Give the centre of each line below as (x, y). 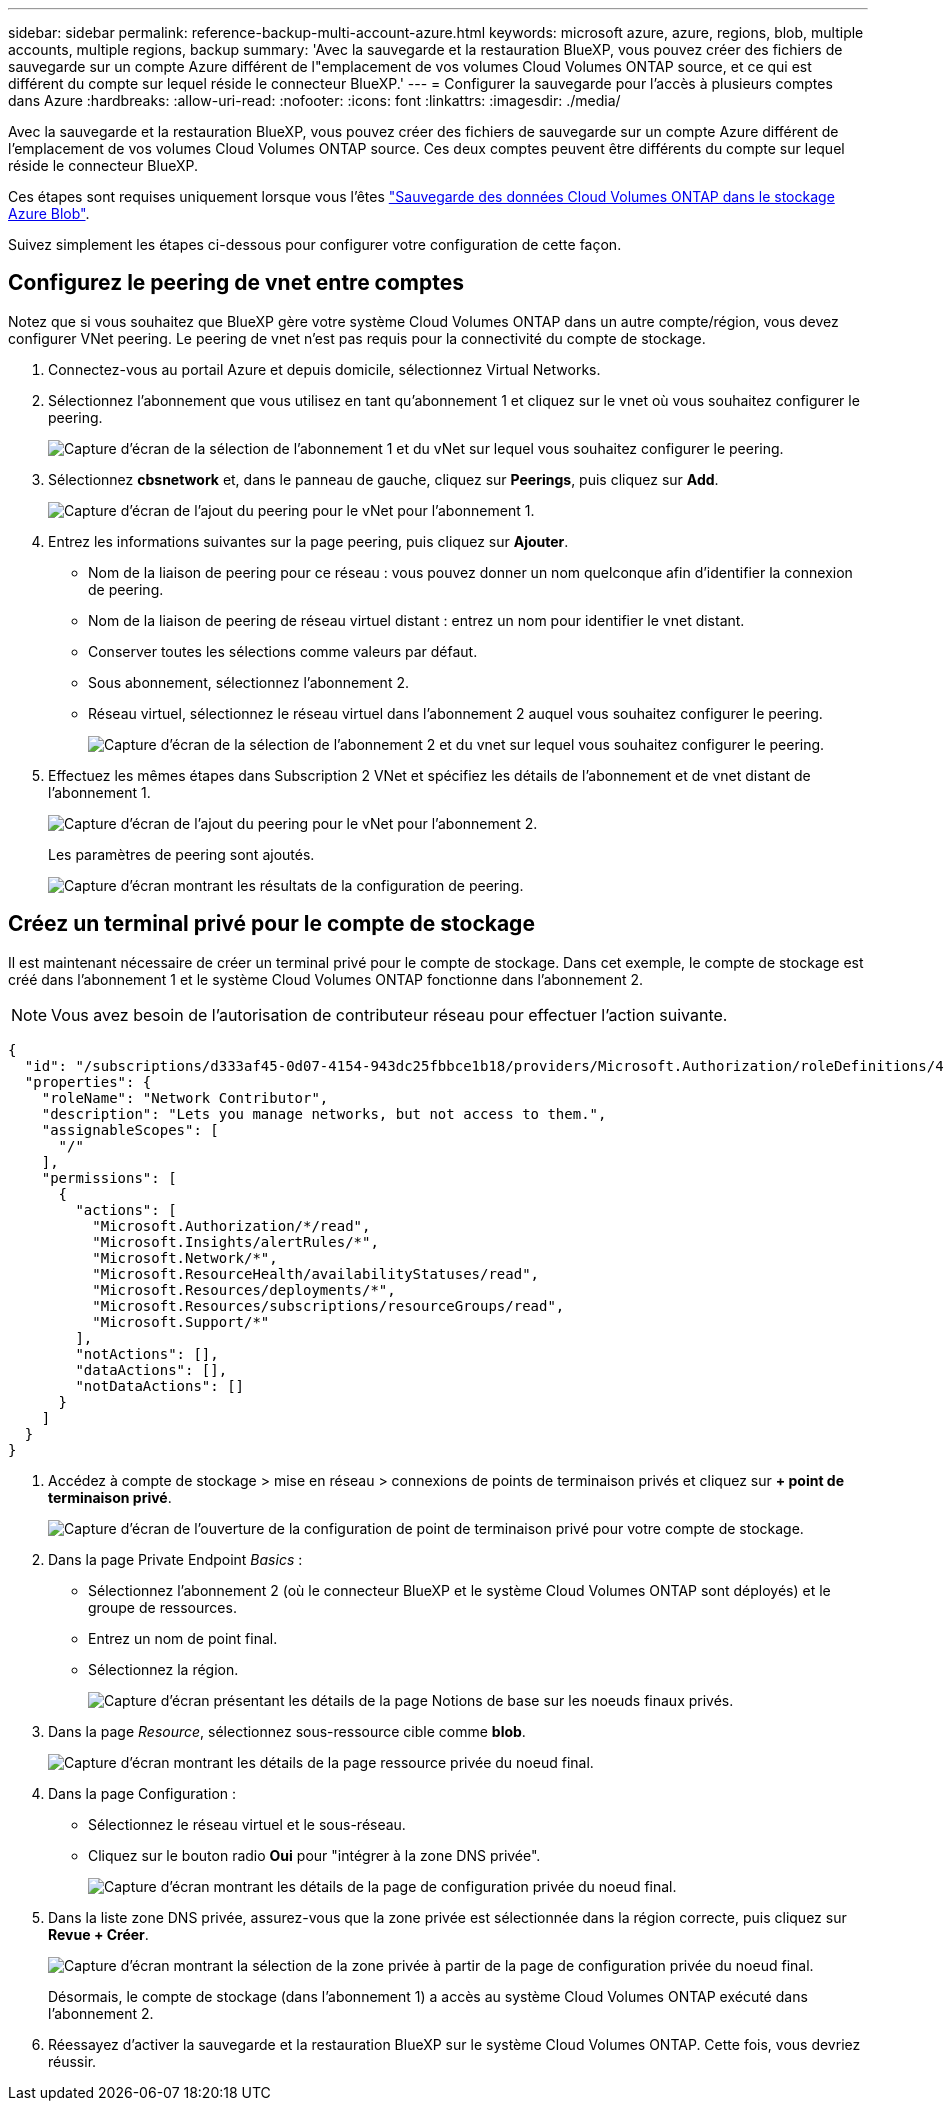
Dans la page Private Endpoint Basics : (175, 1559)
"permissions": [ (109, 1177)
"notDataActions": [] (160, 1385)
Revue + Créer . (98, 1934)
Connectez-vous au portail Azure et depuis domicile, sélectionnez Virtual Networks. (324, 369)
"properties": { (88, 1081)
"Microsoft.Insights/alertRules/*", (235, 1241)
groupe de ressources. (162, 1607)
